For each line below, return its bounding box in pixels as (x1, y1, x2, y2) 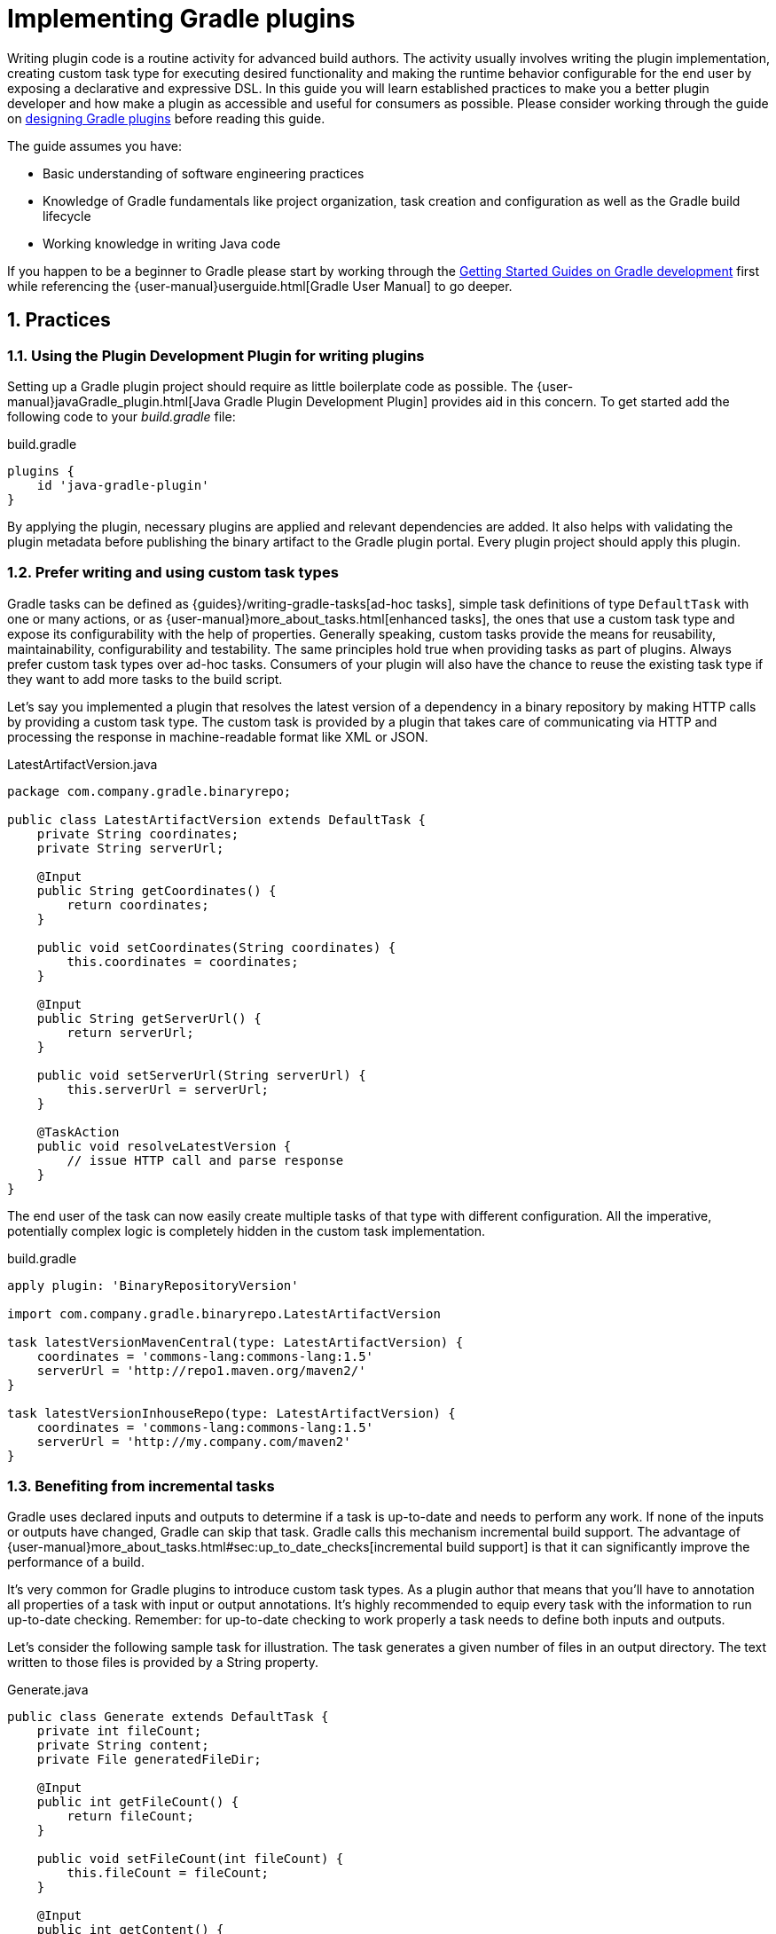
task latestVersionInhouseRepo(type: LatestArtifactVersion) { (7, 1405, 456, 1420)
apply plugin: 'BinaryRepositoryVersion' (7, 1278, 299, 1293)
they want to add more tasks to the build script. (7, 671, 283, 687)
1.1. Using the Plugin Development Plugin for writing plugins (7, 346, 425, 365)
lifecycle (43, 208, 91, 224)
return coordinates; (67, 897, 209, 912)
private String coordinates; (36, 826, 239, 841)
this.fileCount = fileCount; (67, 1866, 270, 1881)
